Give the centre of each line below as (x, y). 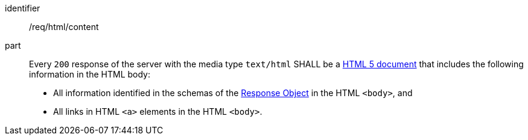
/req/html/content (64, 27)
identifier (23, 8)
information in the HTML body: (90, 74)
